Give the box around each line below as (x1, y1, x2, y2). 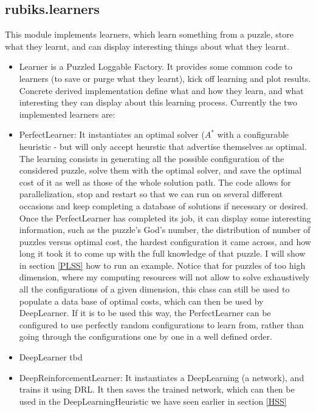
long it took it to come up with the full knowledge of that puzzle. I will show (19, 247, 306, 260)
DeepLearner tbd (19, 351, 83, 363)
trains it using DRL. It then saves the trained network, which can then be (19, 383, 295, 396)
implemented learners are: (19, 107, 115, 120)
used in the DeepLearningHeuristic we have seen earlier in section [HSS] (19, 394, 287, 407)
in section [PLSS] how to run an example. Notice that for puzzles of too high (19, 258, 306, 271)
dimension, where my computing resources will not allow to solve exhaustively (19, 271, 310, 283)
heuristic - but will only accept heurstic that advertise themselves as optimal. (19, 140, 307, 152)
